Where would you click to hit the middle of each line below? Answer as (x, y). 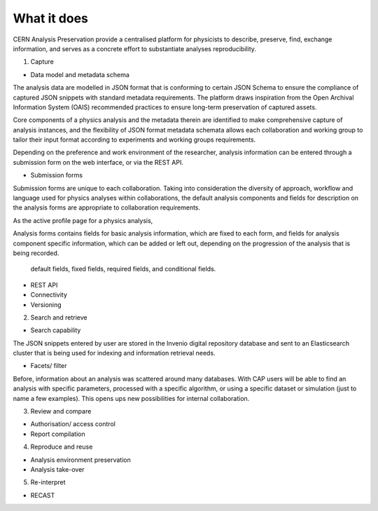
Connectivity (49, 295)
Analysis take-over (57, 469)
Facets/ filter (49, 366)
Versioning (46, 304)
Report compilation (58, 434)
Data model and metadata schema (80, 74)
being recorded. (36, 253)
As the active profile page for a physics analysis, (83, 220)
